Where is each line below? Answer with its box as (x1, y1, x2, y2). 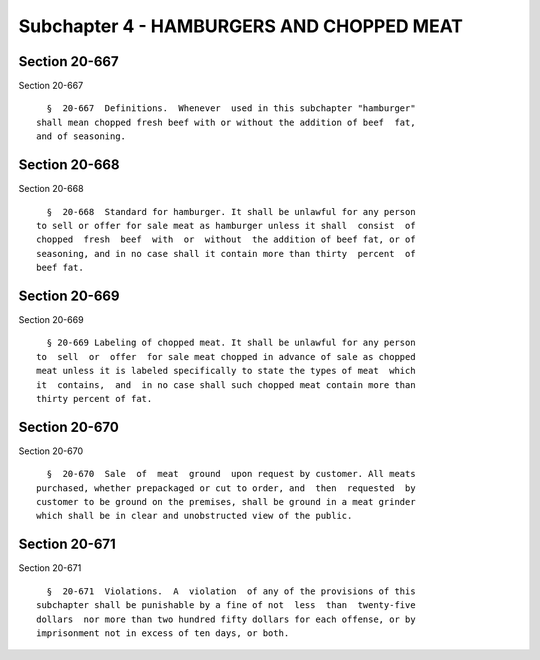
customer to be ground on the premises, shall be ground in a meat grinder (36, 496, 416, 508)
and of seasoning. (36, 131, 127, 142)
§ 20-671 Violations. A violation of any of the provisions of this (46, 585, 416, 597)
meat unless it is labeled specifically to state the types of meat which (36, 365, 416, 377)
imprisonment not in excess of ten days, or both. (36, 627, 290, 639)
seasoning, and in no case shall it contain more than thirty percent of (36, 248, 416, 259)
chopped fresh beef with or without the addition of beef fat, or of (36, 234, 416, 245)
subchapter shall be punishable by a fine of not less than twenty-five (36, 600, 416, 611)
